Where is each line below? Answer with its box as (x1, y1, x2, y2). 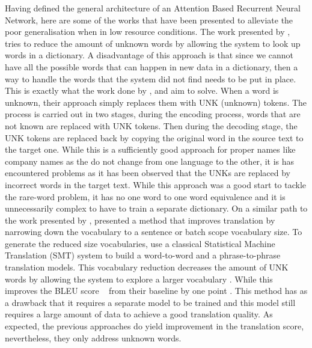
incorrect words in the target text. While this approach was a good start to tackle (5, 178, 307, 191)
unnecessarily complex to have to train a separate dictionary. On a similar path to (5, 202, 308, 215)
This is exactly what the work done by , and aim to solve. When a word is (5, 84, 279, 97)
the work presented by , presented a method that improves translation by (5, 213, 275, 226)
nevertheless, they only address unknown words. (5, 331, 182, 344)
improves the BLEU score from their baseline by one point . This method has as (5, 284, 308, 297)
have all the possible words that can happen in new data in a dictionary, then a (5, 60, 298, 73)
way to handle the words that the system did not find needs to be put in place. (5, 72, 296, 85)
